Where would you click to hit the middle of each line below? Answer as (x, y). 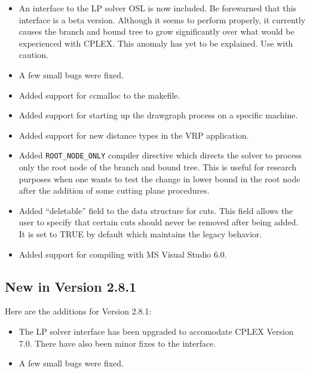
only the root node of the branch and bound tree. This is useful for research (158, 167)
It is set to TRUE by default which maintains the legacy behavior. (140, 233)
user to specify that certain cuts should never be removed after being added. (159, 222)
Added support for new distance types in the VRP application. (134, 135)
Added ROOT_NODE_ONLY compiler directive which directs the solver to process (160, 155)
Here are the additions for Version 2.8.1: (78, 311)
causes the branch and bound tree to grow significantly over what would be (156, 31)
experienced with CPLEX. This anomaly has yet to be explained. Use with (156, 43)
